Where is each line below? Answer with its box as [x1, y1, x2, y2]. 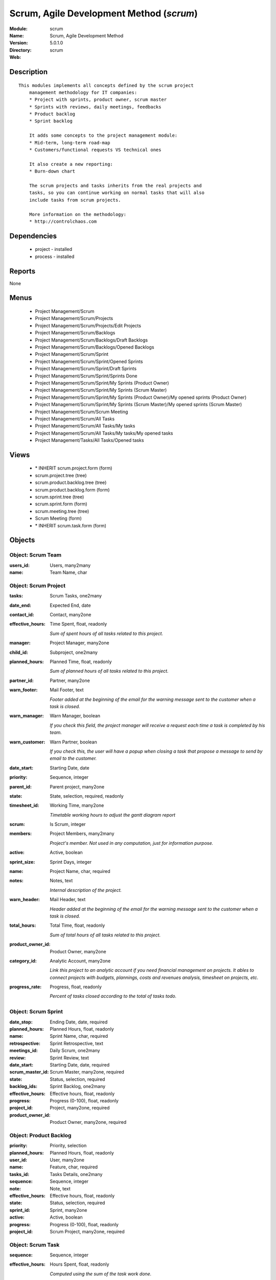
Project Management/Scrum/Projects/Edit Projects [35, 323, 142, 329]
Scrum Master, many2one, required [50, 1069, 125, 1075]
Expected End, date [50, 602, 91, 608]
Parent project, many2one [50, 783, 105, 790]
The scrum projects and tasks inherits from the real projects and [29, 182, 202, 188]
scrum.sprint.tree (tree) [35, 494, 84, 500]
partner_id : [9, 677, 34, 684]
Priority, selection [50, 1142, 87, 1149]
